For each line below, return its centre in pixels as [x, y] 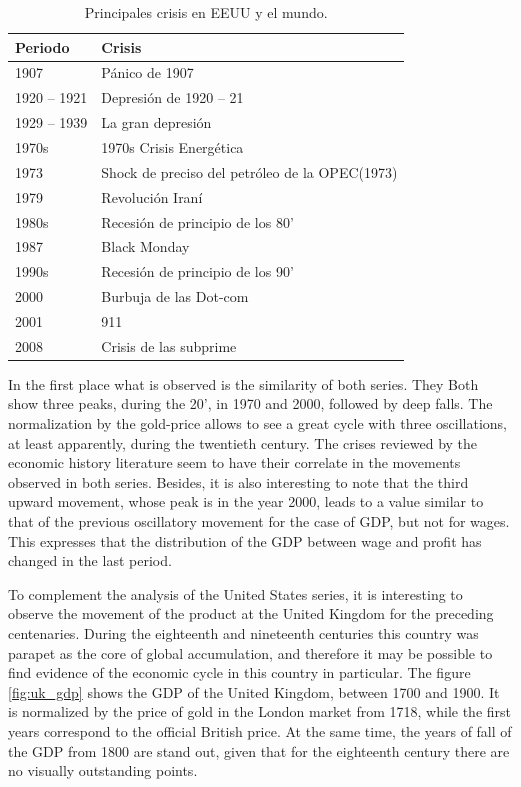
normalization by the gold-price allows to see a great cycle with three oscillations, [257, 423]
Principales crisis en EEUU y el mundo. [206, 12]
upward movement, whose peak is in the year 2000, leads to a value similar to [246, 501]
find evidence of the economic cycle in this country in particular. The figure [239, 672]
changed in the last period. [90, 560]
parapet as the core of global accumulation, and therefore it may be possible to [250, 652]
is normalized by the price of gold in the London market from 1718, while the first [259, 711]
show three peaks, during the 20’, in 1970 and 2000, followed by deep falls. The [250, 403]
